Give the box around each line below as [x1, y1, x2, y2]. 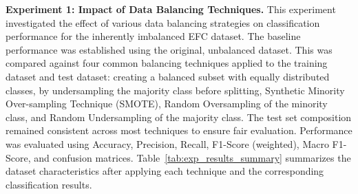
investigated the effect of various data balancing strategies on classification [6, 15, 320, 30]
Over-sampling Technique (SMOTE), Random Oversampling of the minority [6, 96, 328, 111]
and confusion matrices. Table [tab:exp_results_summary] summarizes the [34, 150, 351, 164]
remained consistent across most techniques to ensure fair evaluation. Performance [6, 123, 352, 138]
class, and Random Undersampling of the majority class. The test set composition [6, 109, 352, 124]
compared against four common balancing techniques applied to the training [6, 56, 328, 70]
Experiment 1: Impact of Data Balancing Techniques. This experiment [6, 2, 336, 16]
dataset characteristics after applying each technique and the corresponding [6, 164, 324, 178]
